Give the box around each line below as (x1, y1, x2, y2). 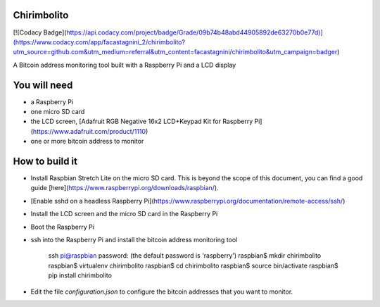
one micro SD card (30, 107, 85, 115)
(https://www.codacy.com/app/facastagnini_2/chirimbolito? (13, 37, 186, 46)
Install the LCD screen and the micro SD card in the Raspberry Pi (30, 210, 218, 218)
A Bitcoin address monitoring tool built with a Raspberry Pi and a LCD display (13, 61, 236, 69)
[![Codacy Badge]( (13, 28, 67, 37)
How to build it (13, 155, 77, 167)
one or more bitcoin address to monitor (30, 137, 144, 146)
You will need (13, 79, 73, 91)
